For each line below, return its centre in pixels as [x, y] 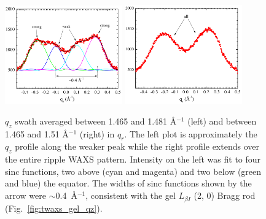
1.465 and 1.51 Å [37, 133]
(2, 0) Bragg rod [225, 195]
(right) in [97, 133]
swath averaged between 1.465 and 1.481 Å [96, 121]
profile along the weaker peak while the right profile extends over [137, 146]
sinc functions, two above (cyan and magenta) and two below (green [133, 171]
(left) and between [222, 121]
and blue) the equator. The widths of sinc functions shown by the [128, 183]
